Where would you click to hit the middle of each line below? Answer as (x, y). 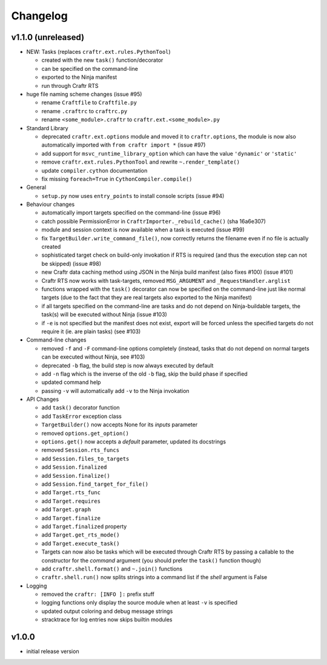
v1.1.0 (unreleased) (48, 37)
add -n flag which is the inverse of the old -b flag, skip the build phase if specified (144, 374)
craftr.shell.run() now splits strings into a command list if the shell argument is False (154, 577)
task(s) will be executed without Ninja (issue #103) (104, 314)
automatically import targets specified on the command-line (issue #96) (131, 213)
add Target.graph (66, 509)
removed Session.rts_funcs (81, 450)
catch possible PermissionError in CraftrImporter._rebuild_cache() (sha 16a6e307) (154, 221)
